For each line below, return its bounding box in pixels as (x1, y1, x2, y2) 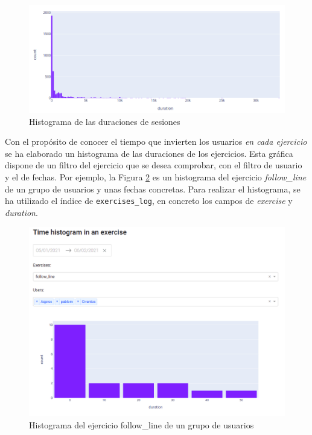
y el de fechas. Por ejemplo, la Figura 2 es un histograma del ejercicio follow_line (5, 171, 307, 183)
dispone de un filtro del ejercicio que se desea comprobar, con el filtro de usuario (5, 159, 302, 171)
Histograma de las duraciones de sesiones (29, 115, 180, 127)
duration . (5, 206, 38, 218)
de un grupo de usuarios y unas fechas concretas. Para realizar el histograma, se (5, 182, 301, 195)
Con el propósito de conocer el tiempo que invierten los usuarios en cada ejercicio (5, 135, 307, 148)
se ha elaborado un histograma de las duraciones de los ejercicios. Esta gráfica (5, 147, 293, 159)
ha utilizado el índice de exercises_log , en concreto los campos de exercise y (5, 194, 293, 207)
